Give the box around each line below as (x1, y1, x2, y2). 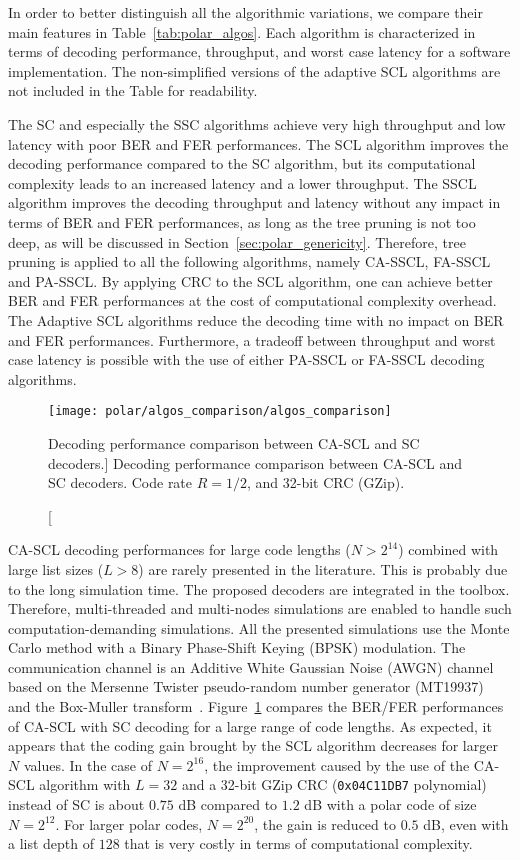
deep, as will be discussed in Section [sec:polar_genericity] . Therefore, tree (8, 231, 466, 252)
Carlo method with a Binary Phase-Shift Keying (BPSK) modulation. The (8, 637, 466, 658)
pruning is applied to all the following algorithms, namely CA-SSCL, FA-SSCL (8, 251, 491, 272)
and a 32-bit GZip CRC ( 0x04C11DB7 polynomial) (181, 774, 487, 795)
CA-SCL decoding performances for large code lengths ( (8, 539, 351, 560)
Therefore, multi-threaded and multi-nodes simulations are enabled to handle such (8, 598, 512, 619)
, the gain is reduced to (254, 813, 396, 834)
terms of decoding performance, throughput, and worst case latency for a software (8, 41, 511, 62)
